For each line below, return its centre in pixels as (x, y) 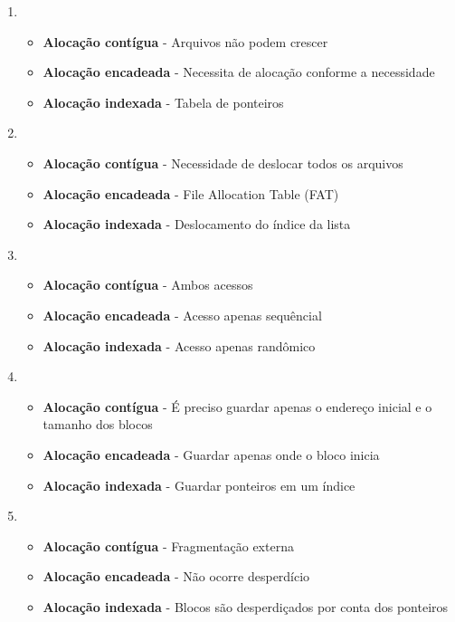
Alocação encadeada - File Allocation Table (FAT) (191, 193)
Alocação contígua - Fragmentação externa (168, 545)
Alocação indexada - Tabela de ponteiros (163, 102)
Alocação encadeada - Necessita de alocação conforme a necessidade (239, 72)
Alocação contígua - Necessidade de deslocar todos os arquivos (223, 163)
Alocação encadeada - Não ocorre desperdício (176, 576)
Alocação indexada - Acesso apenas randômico (179, 345)
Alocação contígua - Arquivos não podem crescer (185, 41)
